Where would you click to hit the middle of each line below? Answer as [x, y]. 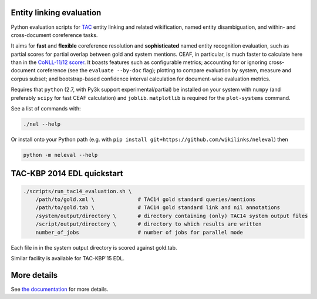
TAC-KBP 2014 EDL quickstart [67, 174]
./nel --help [42, 124]
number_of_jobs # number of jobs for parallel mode [139, 232]
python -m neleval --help [60, 155]
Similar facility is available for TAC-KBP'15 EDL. [68, 258]
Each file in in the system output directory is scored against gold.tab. [94, 247]
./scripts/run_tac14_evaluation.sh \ [77, 191]
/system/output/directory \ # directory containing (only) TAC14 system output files [172, 216]
